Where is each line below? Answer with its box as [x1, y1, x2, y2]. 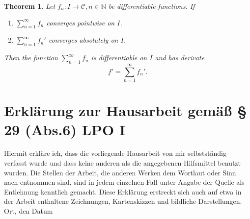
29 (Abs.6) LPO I [4, 120, 126, 140]
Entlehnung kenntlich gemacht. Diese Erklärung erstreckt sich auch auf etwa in [4, 186, 242, 196]
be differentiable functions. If [108, 1, 195, 11]
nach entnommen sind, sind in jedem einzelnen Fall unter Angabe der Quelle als [4, 177, 245, 187]
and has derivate [155, 52, 205, 63]
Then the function [4, 52, 58, 63]
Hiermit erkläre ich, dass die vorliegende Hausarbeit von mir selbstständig [4, 148, 226, 158]
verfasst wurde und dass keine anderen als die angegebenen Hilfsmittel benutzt [4, 158, 241, 168]
